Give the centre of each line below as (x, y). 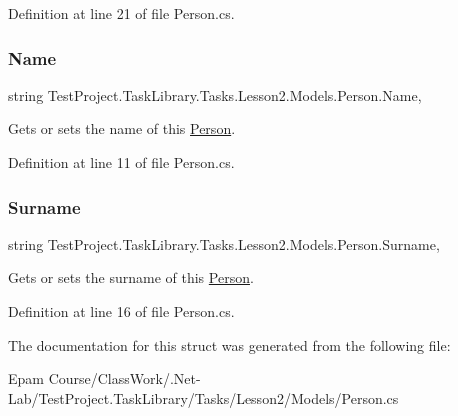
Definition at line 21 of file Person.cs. (121, 13)
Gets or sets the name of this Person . (122, 128)
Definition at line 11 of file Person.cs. (121, 162)
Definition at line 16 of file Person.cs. (121, 311)
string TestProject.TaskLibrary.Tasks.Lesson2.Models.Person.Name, (215, 94)
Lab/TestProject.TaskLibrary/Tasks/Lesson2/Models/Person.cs (203, 397)
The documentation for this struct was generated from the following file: (229, 344)
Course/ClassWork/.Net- (124, 378)
